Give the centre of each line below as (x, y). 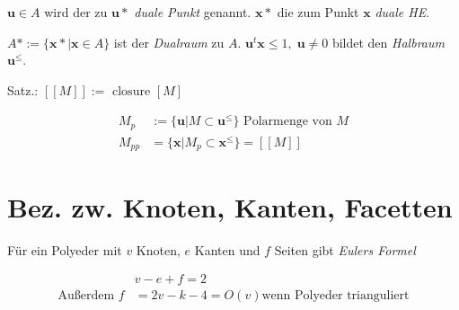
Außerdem (86, 296)
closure (132, 91)
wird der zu (76, 12)
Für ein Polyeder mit (65, 249)
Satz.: (23, 89)
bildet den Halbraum (388, 42)
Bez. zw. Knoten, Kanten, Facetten (230, 206)
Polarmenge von (288, 122)
